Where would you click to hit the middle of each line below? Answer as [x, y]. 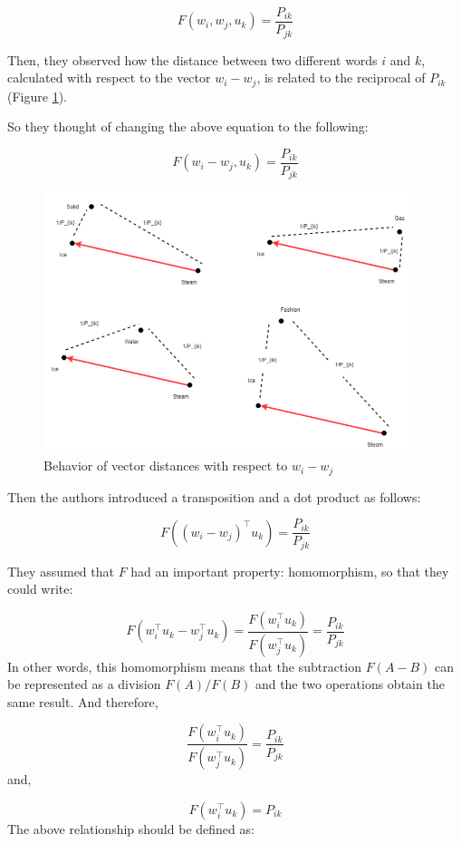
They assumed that [61, 571]
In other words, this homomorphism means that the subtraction [184, 666]
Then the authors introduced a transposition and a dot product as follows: [214, 496]
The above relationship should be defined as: [131, 828]
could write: [40, 589]
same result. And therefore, [83, 701]
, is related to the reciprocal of [341, 78]
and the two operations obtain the [350, 684]
